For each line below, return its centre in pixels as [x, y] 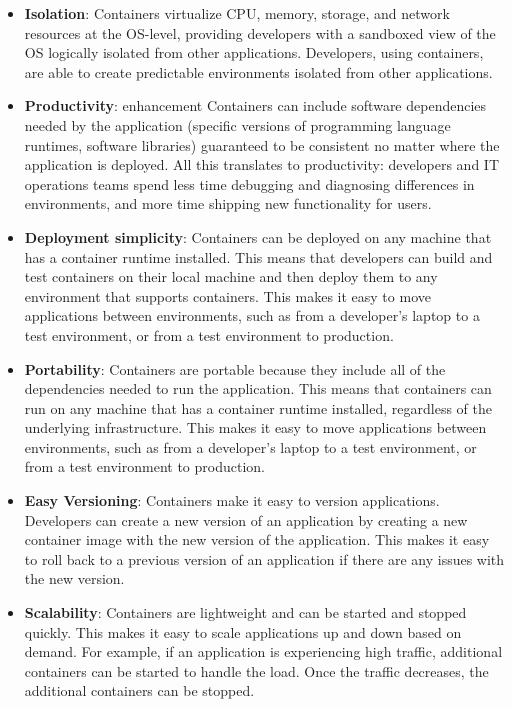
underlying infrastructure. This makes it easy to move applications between [255, 427]
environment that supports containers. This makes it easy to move [227, 295]
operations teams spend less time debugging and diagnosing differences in [249, 183]
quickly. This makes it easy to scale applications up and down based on [243, 631]
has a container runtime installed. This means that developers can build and [258, 256]
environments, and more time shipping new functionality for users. [228, 203]
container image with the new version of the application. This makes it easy [257, 539]
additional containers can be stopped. [139, 690]
